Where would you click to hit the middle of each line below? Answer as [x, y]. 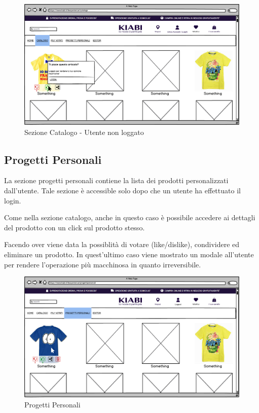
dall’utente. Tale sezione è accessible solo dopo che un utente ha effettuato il [122, 191]
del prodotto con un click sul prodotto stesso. [75, 227]
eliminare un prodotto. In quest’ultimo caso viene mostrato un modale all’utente [129, 254]
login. [13, 200]
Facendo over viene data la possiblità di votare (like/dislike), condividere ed [122, 244]
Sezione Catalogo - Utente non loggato [84, 132]
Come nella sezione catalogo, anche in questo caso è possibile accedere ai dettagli [130, 217]
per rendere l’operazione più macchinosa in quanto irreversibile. [103, 264]
